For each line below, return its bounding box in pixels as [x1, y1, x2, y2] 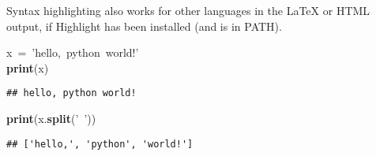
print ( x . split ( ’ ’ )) [6, 110, 96, 127]
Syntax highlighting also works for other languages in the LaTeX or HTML [6, 2, 370, 18]
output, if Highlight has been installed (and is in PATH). [6, 17, 282, 34]
